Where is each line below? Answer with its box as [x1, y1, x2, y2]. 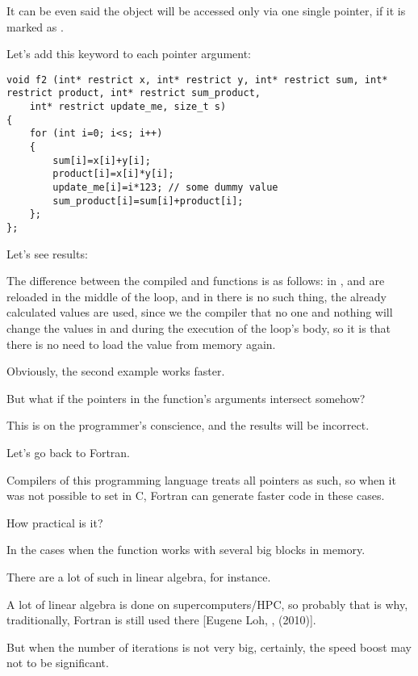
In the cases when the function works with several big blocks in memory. [6, 541, 366, 558]
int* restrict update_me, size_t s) [29, 101, 227, 113]
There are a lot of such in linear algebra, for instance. [6, 568, 271, 585]
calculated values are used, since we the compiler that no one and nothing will [6, 304, 393, 321]
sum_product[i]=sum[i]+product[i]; [52, 195, 244, 207]
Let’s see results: [6, 245, 88, 262]
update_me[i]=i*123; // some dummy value [52, 182, 278, 194]
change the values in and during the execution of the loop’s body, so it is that [6, 320, 391, 337]
